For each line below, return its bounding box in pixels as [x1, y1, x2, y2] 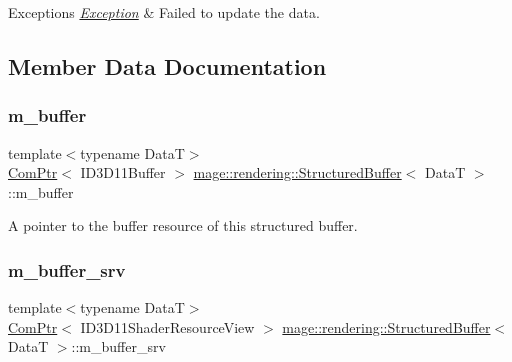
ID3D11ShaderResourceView [80, 316, 255, 337]
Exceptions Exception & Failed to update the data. [8, 2, 320, 22]
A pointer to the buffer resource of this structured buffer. [8, 215, 358, 236]
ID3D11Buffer [80, 162, 166, 183]
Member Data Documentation [8, 50, 327, 81]
